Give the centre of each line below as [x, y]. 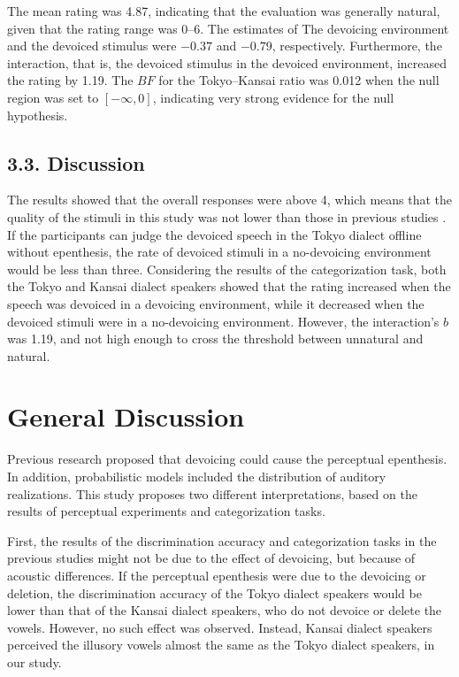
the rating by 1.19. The [70, 80]
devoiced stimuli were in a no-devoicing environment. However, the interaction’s [223, 321]
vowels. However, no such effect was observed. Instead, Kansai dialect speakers [220, 627]
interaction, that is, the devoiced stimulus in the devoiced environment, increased [227, 62]
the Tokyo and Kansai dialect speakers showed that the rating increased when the [229, 286]
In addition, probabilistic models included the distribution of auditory [197, 477]
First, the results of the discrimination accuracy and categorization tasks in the [222, 540]
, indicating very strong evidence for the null [273, 97]
